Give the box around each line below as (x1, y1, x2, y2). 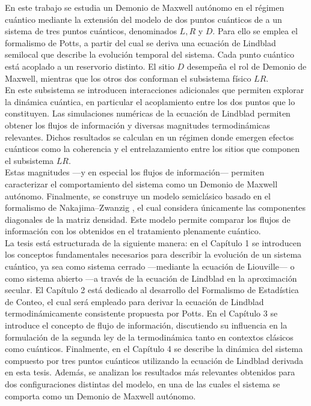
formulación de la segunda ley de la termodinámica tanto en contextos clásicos (5, 330, 294, 343)
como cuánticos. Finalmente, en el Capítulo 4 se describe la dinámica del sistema (5, 342, 303, 355)
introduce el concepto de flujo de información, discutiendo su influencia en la (5, 319, 288, 332)
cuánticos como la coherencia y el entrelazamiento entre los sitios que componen (5, 142, 300, 155)
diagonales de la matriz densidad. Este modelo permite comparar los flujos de (5, 213, 291, 225)
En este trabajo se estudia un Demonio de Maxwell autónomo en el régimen (5, 1, 285, 13)
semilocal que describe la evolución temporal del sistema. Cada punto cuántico (5, 48, 295, 61)
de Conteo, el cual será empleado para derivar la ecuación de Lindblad (5, 295, 264, 308)
